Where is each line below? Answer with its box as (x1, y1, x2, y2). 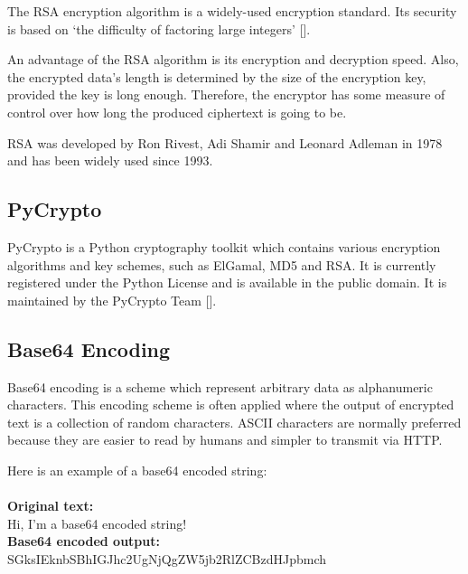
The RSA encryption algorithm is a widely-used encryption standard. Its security (7, 2, 457, 20)
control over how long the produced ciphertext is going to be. (7, 102, 347, 121)
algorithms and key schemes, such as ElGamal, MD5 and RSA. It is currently (7, 255, 436, 274)
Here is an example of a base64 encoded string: (7, 460, 267, 479)
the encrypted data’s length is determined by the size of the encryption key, (7, 67, 426, 86)
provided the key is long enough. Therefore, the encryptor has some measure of (7, 85, 445, 104)
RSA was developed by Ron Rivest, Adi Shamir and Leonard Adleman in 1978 (7, 133, 443, 152)
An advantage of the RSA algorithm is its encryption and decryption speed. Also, (7, 50, 459, 69)
